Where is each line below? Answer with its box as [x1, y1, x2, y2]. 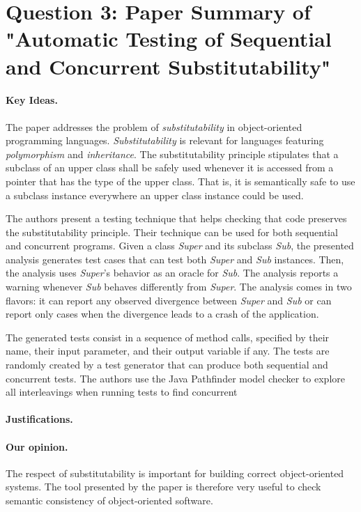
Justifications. [6, 412, 73, 426]
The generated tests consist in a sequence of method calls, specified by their [6, 329, 330, 344]
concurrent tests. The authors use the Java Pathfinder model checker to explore [6, 371, 346, 385]
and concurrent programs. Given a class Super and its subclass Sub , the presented [6, 238, 354, 253]
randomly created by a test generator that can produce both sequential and [6, 357, 328, 372]
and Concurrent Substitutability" [6, 52, 331, 80]
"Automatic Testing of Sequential [6, 24, 332, 53]
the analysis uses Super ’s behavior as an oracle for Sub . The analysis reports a [6, 265, 339, 280]
